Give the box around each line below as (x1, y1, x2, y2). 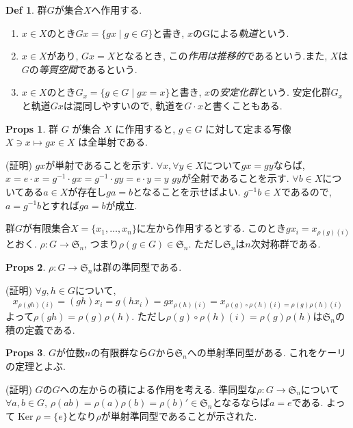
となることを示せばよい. (133, 184, 241, 198)
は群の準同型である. (92, 259, 182, 273)
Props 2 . (5, 259, 46, 273)
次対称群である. (250, 237, 321, 251)
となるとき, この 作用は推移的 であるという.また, (115, 49, 328, 63)
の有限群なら (90, 345, 148, 360)
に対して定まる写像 (205, 121, 291, 135)
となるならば (212, 395, 270, 410)
